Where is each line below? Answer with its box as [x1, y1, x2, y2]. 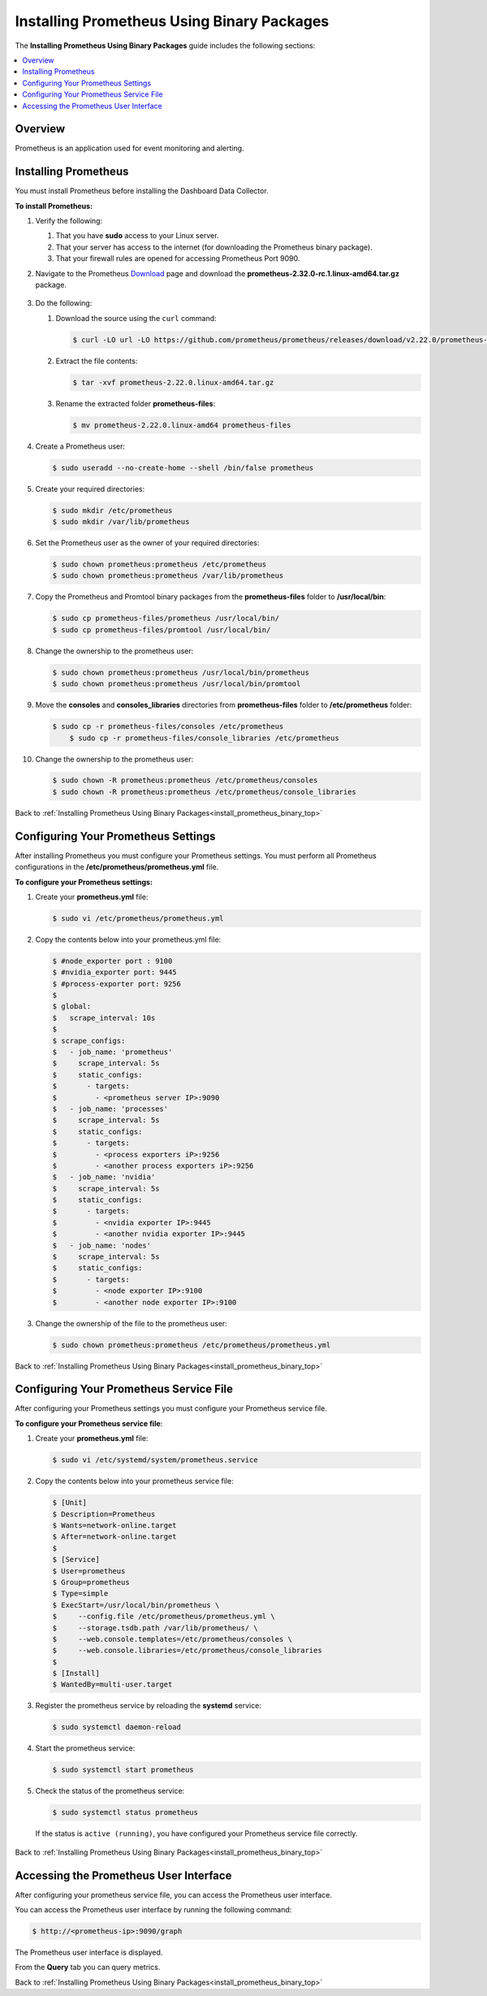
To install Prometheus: [15, 201, 93, 210]
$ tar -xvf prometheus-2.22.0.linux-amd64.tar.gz [72, 378, 274, 387]
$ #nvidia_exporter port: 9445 [52, 968, 178, 977]
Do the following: [35, 298, 93, 308]
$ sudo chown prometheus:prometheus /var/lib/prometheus [52, 571, 284, 580]
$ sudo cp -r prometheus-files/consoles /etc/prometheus [52, 722, 284, 731]
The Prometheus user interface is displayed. [15, 1947, 163, 1957]
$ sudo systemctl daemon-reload [52, 1723, 182, 1732]
